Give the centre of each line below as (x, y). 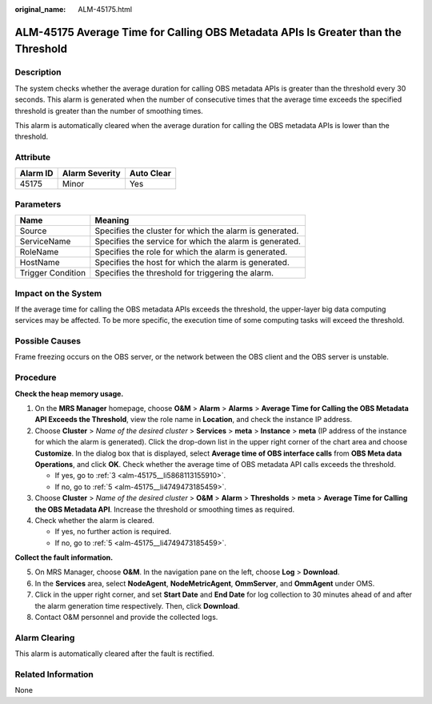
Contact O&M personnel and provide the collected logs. (126, 618)
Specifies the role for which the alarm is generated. (191, 252)
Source (33, 231)
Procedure (36, 378)
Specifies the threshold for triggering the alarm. (184, 273)
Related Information (54, 674)
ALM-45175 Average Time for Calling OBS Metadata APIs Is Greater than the (208, 32)
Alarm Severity (91, 174)
